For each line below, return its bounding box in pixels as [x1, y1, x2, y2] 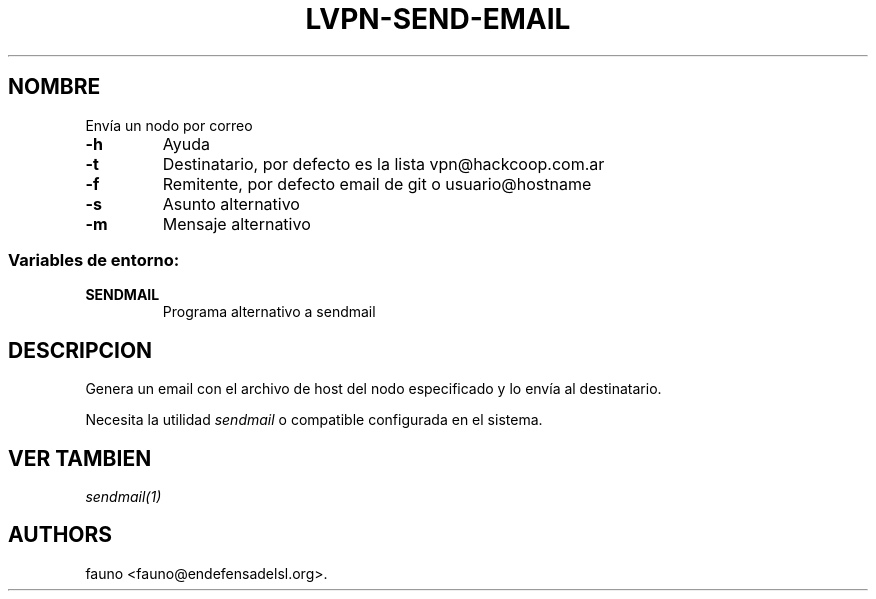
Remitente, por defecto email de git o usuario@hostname [162, 173, 592, 194]
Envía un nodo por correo [85, 116, 253, 134]
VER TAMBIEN [8, 445, 152, 471]
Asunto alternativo [162, 193, 300, 214]
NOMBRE [8, 74, 101, 100]
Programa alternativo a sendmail [162, 303, 376, 321]
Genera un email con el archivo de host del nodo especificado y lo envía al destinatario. [85, 380, 662, 398]
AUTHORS [8, 522, 113, 548]
